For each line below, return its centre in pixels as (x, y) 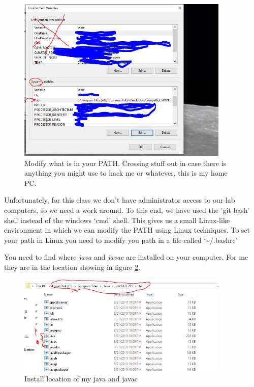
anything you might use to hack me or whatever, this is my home (126, 173)
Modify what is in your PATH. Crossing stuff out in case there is (125, 163)
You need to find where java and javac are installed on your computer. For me (126, 257)
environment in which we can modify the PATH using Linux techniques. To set (127, 230)
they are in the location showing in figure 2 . (72, 267)
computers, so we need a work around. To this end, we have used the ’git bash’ (127, 210)
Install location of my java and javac (81, 378)
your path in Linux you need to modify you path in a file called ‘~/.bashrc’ (121, 240)
